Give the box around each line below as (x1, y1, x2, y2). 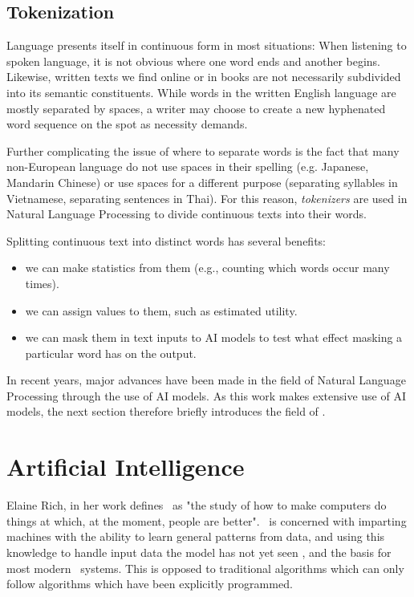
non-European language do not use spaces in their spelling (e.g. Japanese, (6, 158, 369, 175)
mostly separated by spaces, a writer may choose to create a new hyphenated (6, 99, 386, 116)
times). (25, 274, 59, 291)
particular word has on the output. (25, 344, 197, 361)
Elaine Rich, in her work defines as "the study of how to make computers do (6, 497, 387, 514)
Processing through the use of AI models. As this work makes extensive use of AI (6, 387, 406, 404)
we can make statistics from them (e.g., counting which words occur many (25, 259, 390, 276)
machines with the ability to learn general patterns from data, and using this (6, 528, 385, 545)
